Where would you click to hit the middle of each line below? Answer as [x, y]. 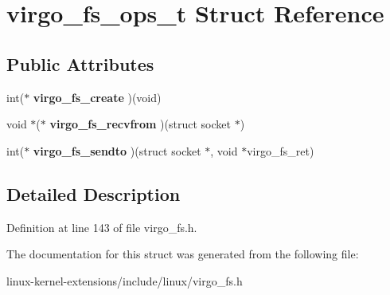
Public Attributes [80, 63]
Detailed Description [94, 193]
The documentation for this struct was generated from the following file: [183, 254]
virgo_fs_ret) [281, 150]
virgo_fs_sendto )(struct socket [117, 150]
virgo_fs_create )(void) [97, 97]
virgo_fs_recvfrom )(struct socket [140, 124]
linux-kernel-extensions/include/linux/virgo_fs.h [125, 280]
